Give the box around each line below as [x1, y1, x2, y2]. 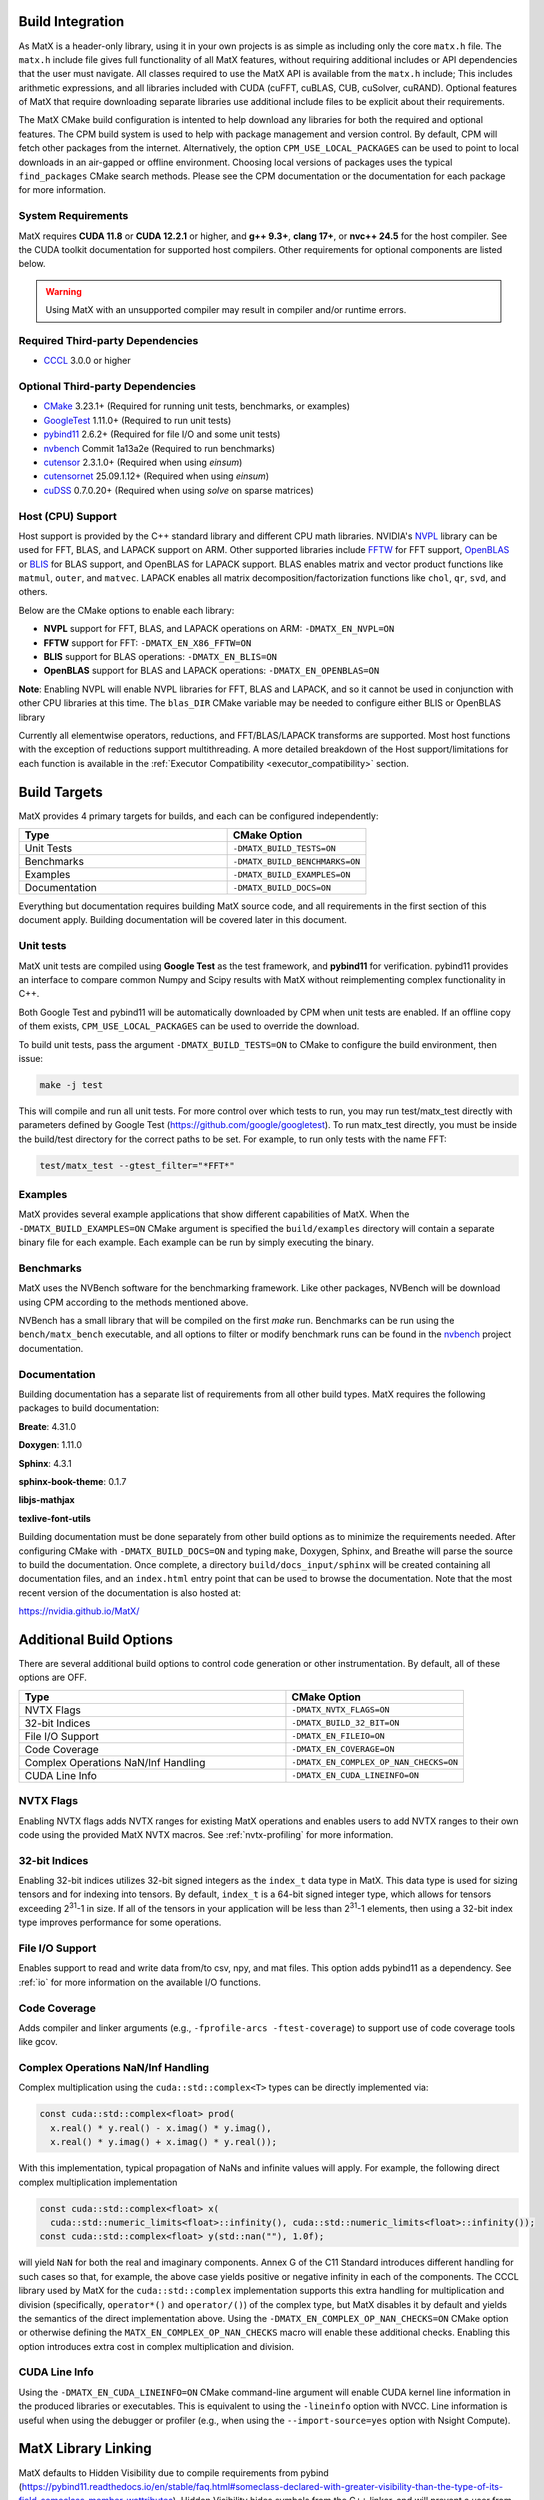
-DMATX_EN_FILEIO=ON [291, 1731, 385, 1742]
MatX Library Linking [18, 2440, 152, 2457]
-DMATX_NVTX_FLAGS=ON [291, 1705, 390, 1715]
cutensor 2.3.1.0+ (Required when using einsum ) [43, 456, 243, 468]
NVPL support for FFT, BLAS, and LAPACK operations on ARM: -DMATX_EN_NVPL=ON [43, 623, 395, 635]
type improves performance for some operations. [18, 1916, 222, 1929]
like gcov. [18, 2036, 59, 2048]
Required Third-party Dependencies [18, 333, 199, 347]
